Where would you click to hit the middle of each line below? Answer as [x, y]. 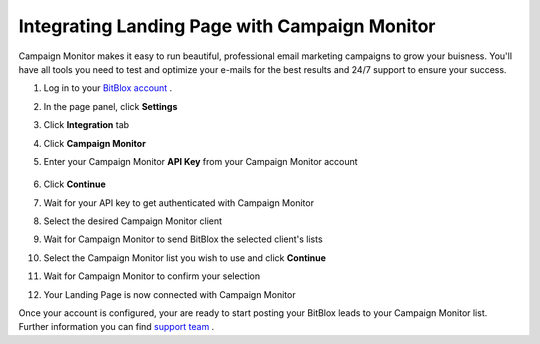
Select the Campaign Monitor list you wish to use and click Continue [185, 257]
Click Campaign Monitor [95, 143]
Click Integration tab [86, 125]
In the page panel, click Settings [110, 106]
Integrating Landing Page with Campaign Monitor [227, 26]
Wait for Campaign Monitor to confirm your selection [152, 276]
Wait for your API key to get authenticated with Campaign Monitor [179, 202]
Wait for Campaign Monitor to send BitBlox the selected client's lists [183, 239]
